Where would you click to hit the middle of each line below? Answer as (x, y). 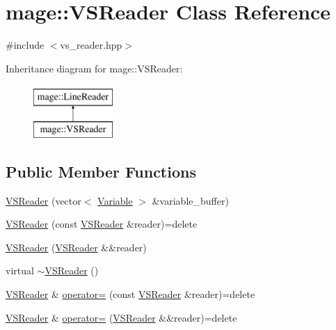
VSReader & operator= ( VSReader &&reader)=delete (121, 317)
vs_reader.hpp (91, 45)
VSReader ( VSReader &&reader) (76, 247)
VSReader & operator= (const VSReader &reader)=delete (130, 294)
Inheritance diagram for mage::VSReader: (94, 68)
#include (25, 45)
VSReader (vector (43, 200)
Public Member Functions (101, 171)
